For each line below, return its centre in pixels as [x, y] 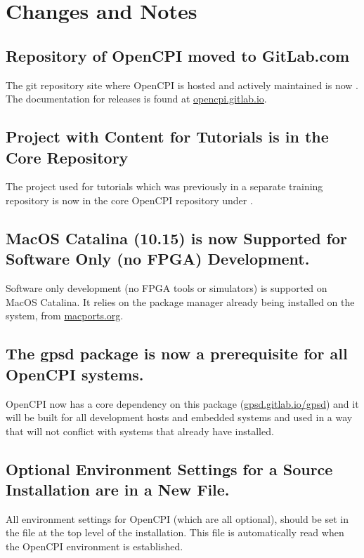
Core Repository [67, 157]
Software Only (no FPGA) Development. [158, 259]
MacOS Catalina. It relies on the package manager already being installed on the [180, 301]
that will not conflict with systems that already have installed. [140, 431]
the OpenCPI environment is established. [95, 546]
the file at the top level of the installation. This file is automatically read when [175, 532]
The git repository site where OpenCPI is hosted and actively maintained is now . [182, 85]
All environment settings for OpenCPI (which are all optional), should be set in [177, 518]
